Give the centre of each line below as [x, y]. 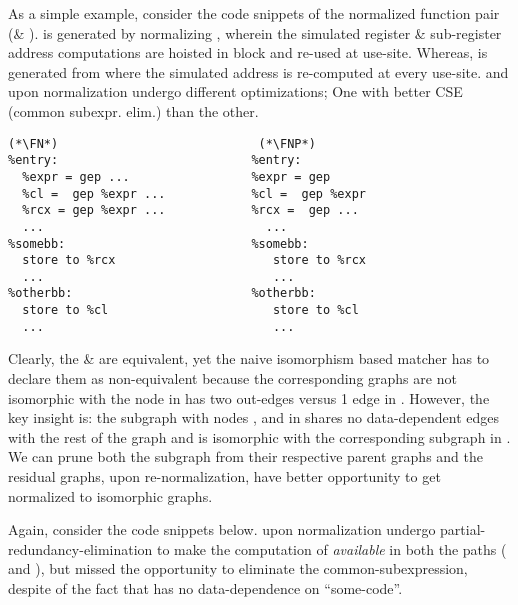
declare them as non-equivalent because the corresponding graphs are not [232, 378]
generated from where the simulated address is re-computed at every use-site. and [258, 71]
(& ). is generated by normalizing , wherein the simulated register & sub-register [255, 32]
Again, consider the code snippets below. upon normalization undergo [222, 529]
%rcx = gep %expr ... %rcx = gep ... [190, 210]
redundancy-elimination [80, 548]
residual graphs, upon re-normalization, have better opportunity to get [224, 476]
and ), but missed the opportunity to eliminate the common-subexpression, [238, 568]
